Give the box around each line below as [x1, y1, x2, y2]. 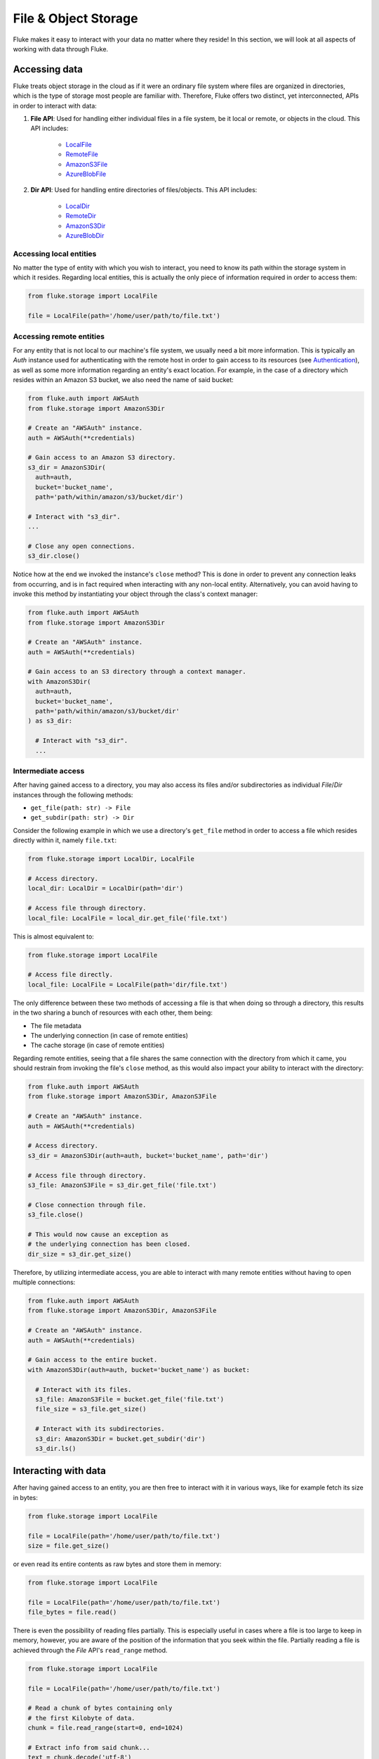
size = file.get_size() [27, 1542, 110, 1549]
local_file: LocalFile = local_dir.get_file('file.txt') [27, 914, 228, 922]
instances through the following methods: [13, 790, 133, 799]
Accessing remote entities [13, 331, 105, 341]
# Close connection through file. [27, 1200, 147, 1209]
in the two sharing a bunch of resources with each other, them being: [13, 1008, 213, 1017]
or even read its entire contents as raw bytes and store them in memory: [13, 1559, 222, 1568]
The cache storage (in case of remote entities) [30, 1041, 165, 1050]
